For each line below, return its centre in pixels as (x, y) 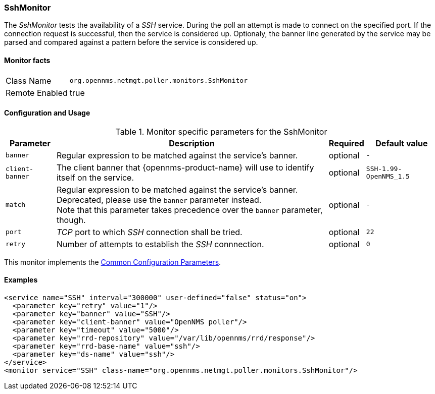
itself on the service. (95, 177)
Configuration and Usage (47, 113)
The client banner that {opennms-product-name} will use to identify (185, 167)
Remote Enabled (37, 93)
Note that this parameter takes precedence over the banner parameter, (189, 210)
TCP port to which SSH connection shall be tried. (149, 232)
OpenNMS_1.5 (388, 176)
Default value (402, 143)
